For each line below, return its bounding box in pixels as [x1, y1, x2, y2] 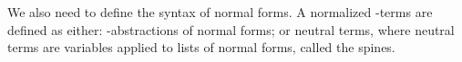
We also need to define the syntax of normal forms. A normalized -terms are [7, 3, 433, 21]
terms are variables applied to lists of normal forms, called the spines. [7, 38, 395, 57]
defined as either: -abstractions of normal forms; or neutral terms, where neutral [7, 20, 455, 39]
